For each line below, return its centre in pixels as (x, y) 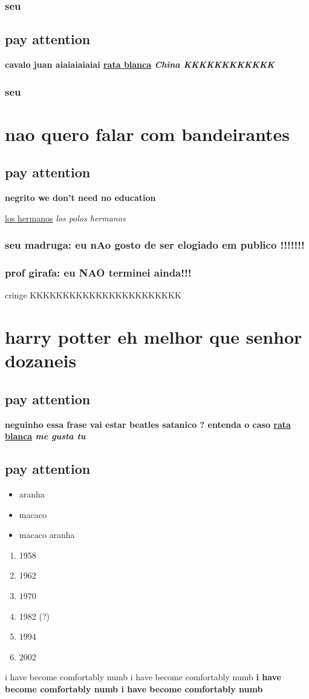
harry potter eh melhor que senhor (154, 337)
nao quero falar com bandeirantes (148, 133)
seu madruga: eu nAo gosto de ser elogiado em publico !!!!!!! (155, 245)
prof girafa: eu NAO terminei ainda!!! (98, 273)
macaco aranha (47, 535)
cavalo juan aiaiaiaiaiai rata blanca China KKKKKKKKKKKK (140, 64)
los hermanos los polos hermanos (65, 218)
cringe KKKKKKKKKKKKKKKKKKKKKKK (93, 295)
